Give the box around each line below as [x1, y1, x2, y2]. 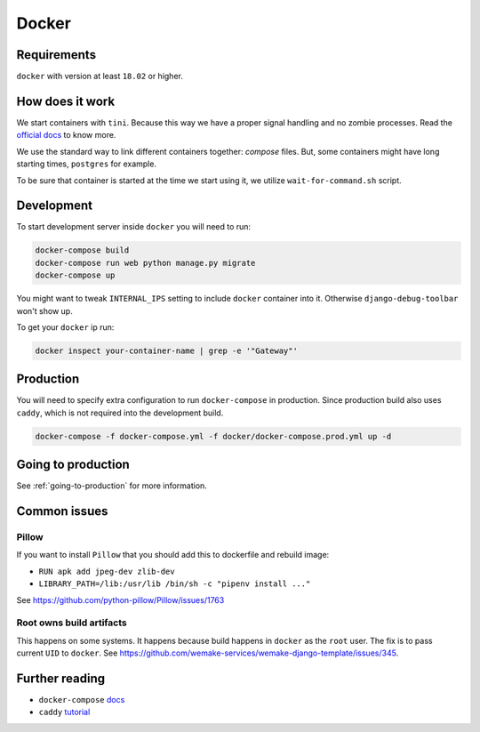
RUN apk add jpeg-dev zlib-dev [38, 566, 175, 576]
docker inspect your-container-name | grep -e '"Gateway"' [35, 345, 298, 356]
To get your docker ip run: [16, 321, 115, 333]
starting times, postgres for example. [16, 158, 157, 169]
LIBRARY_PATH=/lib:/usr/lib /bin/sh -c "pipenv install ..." [38, 579, 311, 589]
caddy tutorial [38, 707, 91, 718]
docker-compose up [35, 270, 116, 280]
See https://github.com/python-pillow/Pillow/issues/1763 [16, 594, 225, 605]
